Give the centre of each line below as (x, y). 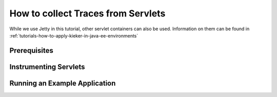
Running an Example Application (63, 83)
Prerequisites (31, 51)
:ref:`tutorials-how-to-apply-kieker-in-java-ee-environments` (74, 35)
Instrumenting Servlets (47, 67)
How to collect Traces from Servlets (87, 13)
